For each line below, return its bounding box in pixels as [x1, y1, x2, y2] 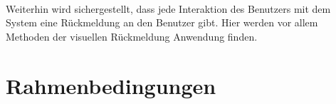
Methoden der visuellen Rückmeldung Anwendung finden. [6, 28, 258, 43]
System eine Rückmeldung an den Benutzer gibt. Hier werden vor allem [6, 15, 318, 30]
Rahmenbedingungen [6, 71, 216, 100]
